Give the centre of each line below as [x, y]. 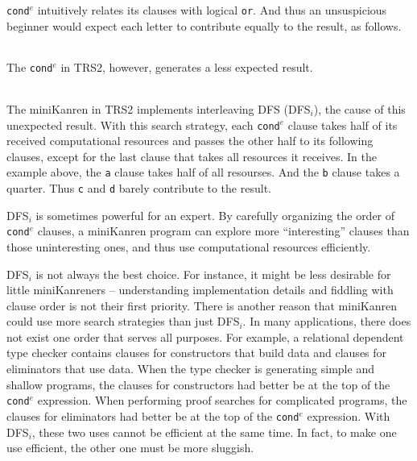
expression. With [349, 415]
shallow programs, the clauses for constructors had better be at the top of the [198, 384]
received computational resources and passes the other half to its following [190, 141]
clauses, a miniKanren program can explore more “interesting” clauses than [223, 231]
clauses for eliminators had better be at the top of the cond [153, 415]
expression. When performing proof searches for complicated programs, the [222, 400]
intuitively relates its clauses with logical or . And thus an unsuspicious [212, 10]
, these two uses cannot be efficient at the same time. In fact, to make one [214, 432]
